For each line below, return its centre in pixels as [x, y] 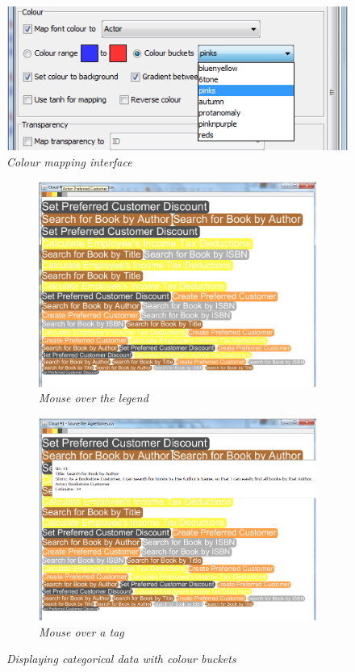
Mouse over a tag [81, 631]
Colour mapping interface [69, 161]
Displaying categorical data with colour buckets [121, 659]
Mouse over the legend [94, 398]
